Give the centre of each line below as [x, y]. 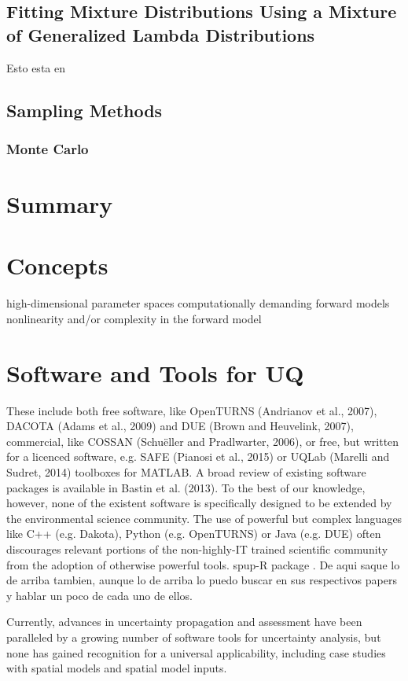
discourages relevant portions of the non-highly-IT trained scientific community [197, 548]
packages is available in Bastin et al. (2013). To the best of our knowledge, [186, 487]
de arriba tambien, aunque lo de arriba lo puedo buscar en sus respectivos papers [202, 580]
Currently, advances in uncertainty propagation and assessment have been [184, 622]
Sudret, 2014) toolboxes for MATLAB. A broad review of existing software [186, 472]
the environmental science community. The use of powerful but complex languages [204, 518]
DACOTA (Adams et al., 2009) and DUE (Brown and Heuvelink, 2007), [180, 426]
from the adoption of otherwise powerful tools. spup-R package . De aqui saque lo [203, 564]
